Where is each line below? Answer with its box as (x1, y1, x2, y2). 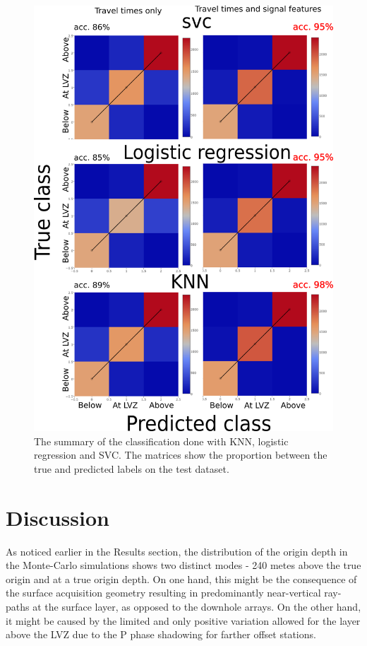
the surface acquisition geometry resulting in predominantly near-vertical (6, 585, 321, 600)
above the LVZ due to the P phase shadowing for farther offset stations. (6, 627, 316, 642)
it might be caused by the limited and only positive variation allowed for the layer (6, 613, 361, 628)
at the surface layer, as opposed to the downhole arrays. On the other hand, (32, 599, 361, 614)
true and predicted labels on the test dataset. (34, 461, 229, 476)
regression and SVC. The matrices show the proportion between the (34, 447, 327, 462)
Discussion (6, 503, 109, 532)
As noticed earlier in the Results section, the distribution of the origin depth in (6, 544, 348, 558)
